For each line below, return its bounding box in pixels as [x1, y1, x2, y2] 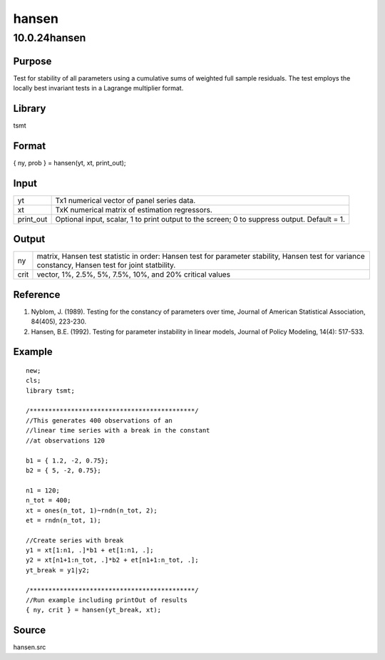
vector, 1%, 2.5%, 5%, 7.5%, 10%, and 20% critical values [36, 269, 231, 279]
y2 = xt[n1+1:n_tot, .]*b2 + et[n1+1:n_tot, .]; [26, 556, 199, 564]
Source [13, 624, 46, 636]
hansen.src [13, 643, 46, 651]
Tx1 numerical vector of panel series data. [55, 195, 196, 205]
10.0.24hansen [13, 31, 86, 44]
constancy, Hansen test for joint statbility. [36, 260, 176, 270]
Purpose [13, 55, 52, 67]
